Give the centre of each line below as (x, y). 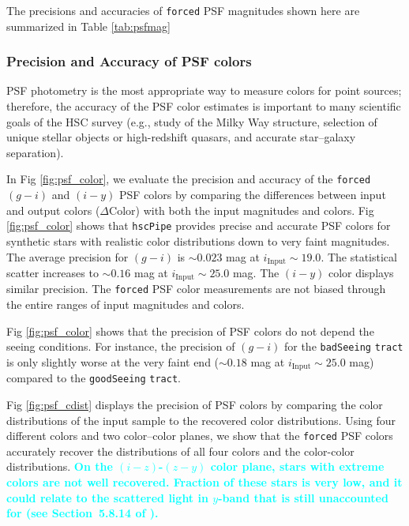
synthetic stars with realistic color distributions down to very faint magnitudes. (198, 240)
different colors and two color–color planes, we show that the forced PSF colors (200, 436)
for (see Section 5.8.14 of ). (83, 513)
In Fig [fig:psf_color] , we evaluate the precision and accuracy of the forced (189, 179)
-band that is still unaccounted (303, 497)
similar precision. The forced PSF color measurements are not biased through (196, 289)
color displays (361, 272)
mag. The (256, 272)
